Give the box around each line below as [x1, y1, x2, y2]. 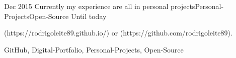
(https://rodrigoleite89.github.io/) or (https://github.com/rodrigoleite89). [4, 27, 232, 38]
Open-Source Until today [29, 10, 107, 21]
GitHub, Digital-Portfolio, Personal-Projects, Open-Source [4, 44, 184, 54]
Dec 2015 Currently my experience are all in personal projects [4, 1, 195, 11]
